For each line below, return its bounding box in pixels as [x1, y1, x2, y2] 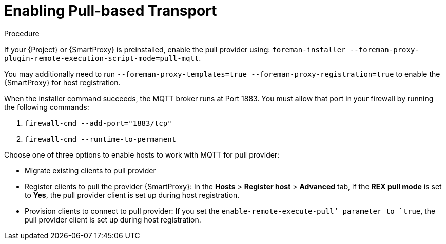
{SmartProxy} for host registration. [4, 78, 121, 87]
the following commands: [4, 102, 89, 112]
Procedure [4, 29, 40, 38]
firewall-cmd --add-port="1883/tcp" [25, 119, 172, 127]
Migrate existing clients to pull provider [25, 166, 156, 175]
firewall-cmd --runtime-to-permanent [25, 135, 177, 143]
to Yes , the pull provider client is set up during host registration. [25, 190, 240, 199]
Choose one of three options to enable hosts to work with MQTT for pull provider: [4, 150, 280, 159]
